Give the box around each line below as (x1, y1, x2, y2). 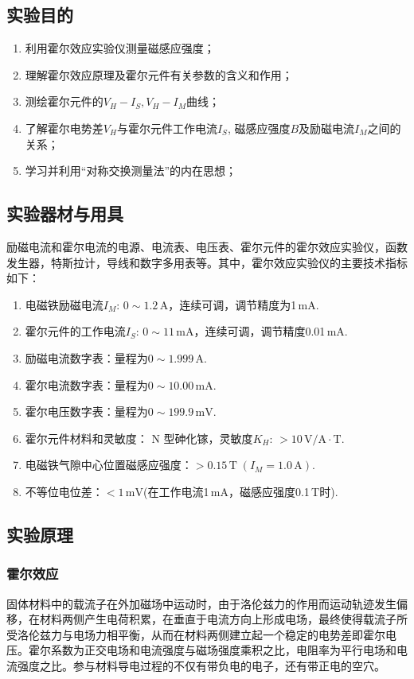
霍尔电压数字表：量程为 (25, 403, 148, 420)
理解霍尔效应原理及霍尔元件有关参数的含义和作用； (25, 66, 293, 83)
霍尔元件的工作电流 (25, 323, 126, 339)
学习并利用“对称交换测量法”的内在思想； (25, 162, 237, 179)
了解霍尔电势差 (25, 119, 103, 136)
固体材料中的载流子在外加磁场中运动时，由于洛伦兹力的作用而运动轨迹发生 (6, 595, 396, 611)
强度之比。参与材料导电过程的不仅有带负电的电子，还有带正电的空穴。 (17, 657, 385, 673)
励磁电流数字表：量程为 (25, 349, 148, 366)
